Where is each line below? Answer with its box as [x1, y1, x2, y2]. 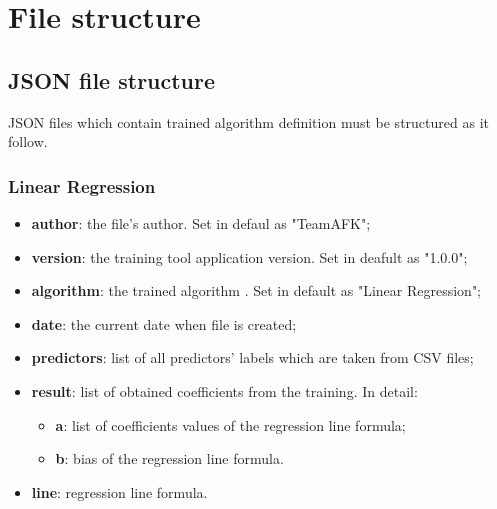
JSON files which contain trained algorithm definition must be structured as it [8, 111, 489, 132]
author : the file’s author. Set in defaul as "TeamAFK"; [31, 212, 371, 233]
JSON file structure [8, 64, 216, 95]
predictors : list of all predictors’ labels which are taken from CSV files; [31, 347, 474, 368]
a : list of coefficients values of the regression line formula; [55, 414, 406, 435]
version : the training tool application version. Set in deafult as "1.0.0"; [31, 246, 468, 267]
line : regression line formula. [31, 481, 208, 502]
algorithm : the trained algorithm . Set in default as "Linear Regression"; [31, 280, 482, 301]
